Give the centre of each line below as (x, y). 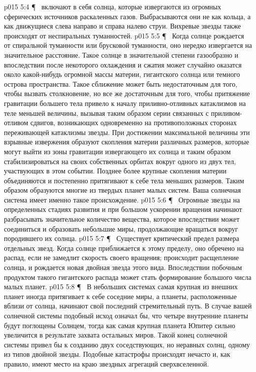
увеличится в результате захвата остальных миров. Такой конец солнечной (116, 335)
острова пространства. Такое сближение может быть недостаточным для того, (121, 84)
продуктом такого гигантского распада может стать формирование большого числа (128, 277)
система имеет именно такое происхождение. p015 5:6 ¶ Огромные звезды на (122, 199)
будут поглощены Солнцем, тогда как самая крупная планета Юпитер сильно (120, 325)
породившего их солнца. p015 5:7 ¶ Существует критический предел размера (122, 238)
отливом (16, 122)
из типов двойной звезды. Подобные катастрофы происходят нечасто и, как (117, 354)
